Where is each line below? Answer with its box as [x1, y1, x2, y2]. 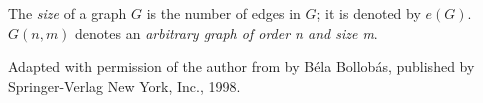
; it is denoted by [316, 3, 421, 23]
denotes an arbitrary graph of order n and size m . [75, 22, 378, 43]
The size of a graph [8, 3, 127, 23]
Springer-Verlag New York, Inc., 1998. [8, 75, 241, 96]
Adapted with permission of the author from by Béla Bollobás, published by [8, 56, 475, 77]
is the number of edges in [146, 3, 301, 23]
